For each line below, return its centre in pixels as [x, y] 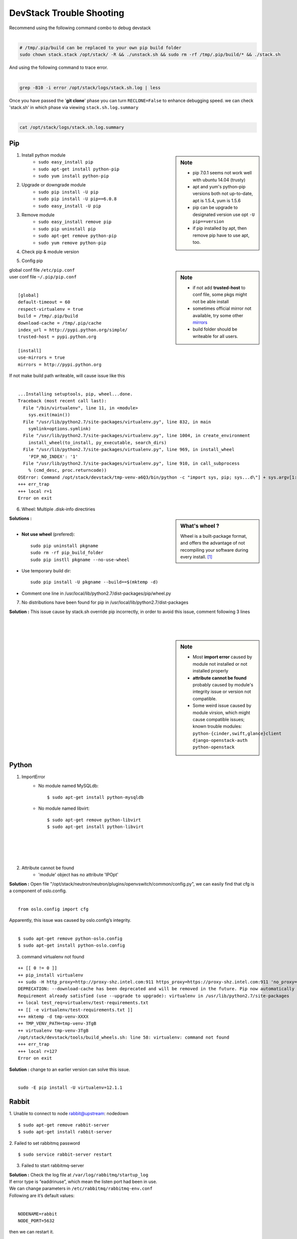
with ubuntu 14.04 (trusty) [219, 180]
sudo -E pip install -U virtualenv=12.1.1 [70, 1088]
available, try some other [218, 315]
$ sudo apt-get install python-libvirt [95, 827]
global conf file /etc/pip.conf [42, 270]
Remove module [38, 215]
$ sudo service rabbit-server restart [65, 1154]
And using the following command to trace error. [59, 67]
